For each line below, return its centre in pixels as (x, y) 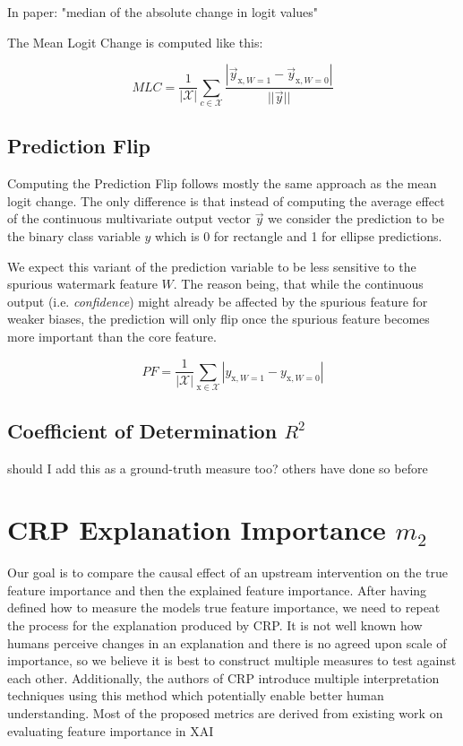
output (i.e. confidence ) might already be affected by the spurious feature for (218, 301)
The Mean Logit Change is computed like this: (135, 42)
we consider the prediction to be (356, 218)
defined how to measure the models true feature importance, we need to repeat (224, 607)
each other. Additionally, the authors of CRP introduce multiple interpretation (223, 677)
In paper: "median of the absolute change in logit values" (163, 12)
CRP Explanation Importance (197, 529)
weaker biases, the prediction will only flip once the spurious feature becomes (219, 319)
